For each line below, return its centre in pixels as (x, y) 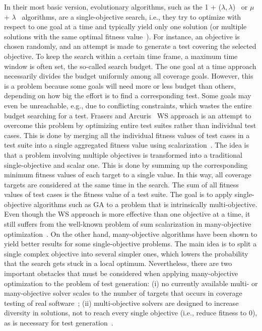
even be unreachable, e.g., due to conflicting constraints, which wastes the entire (128, 105)
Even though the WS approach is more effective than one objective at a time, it (127, 214)
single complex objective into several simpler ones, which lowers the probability (126, 253)
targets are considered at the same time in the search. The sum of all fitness (121, 184)
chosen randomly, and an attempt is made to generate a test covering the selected (130, 46)
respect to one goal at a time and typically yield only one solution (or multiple (125, 26)
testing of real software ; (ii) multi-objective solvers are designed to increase (121, 303)
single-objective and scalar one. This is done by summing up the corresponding (126, 164)
